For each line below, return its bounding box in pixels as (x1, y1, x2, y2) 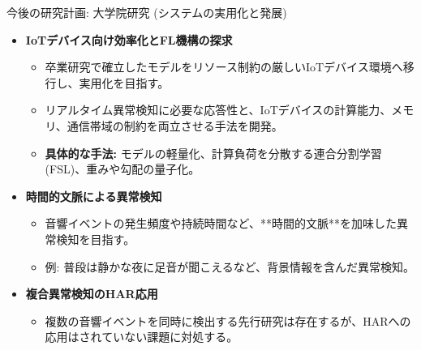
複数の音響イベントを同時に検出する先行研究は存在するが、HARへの (45, 312, 411, 329)
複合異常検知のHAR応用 (25, 285, 158, 302)
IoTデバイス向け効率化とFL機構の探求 (25, 31, 233, 48)
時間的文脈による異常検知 (25, 187, 162, 204)
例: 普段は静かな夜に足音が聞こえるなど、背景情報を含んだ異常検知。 (45, 258, 415, 275)
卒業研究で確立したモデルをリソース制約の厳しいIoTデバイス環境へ (45, 58, 403, 75)
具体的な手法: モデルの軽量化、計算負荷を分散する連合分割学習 (45, 144, 382, 161)
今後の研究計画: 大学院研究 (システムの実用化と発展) (6, 4, 287, 20)
